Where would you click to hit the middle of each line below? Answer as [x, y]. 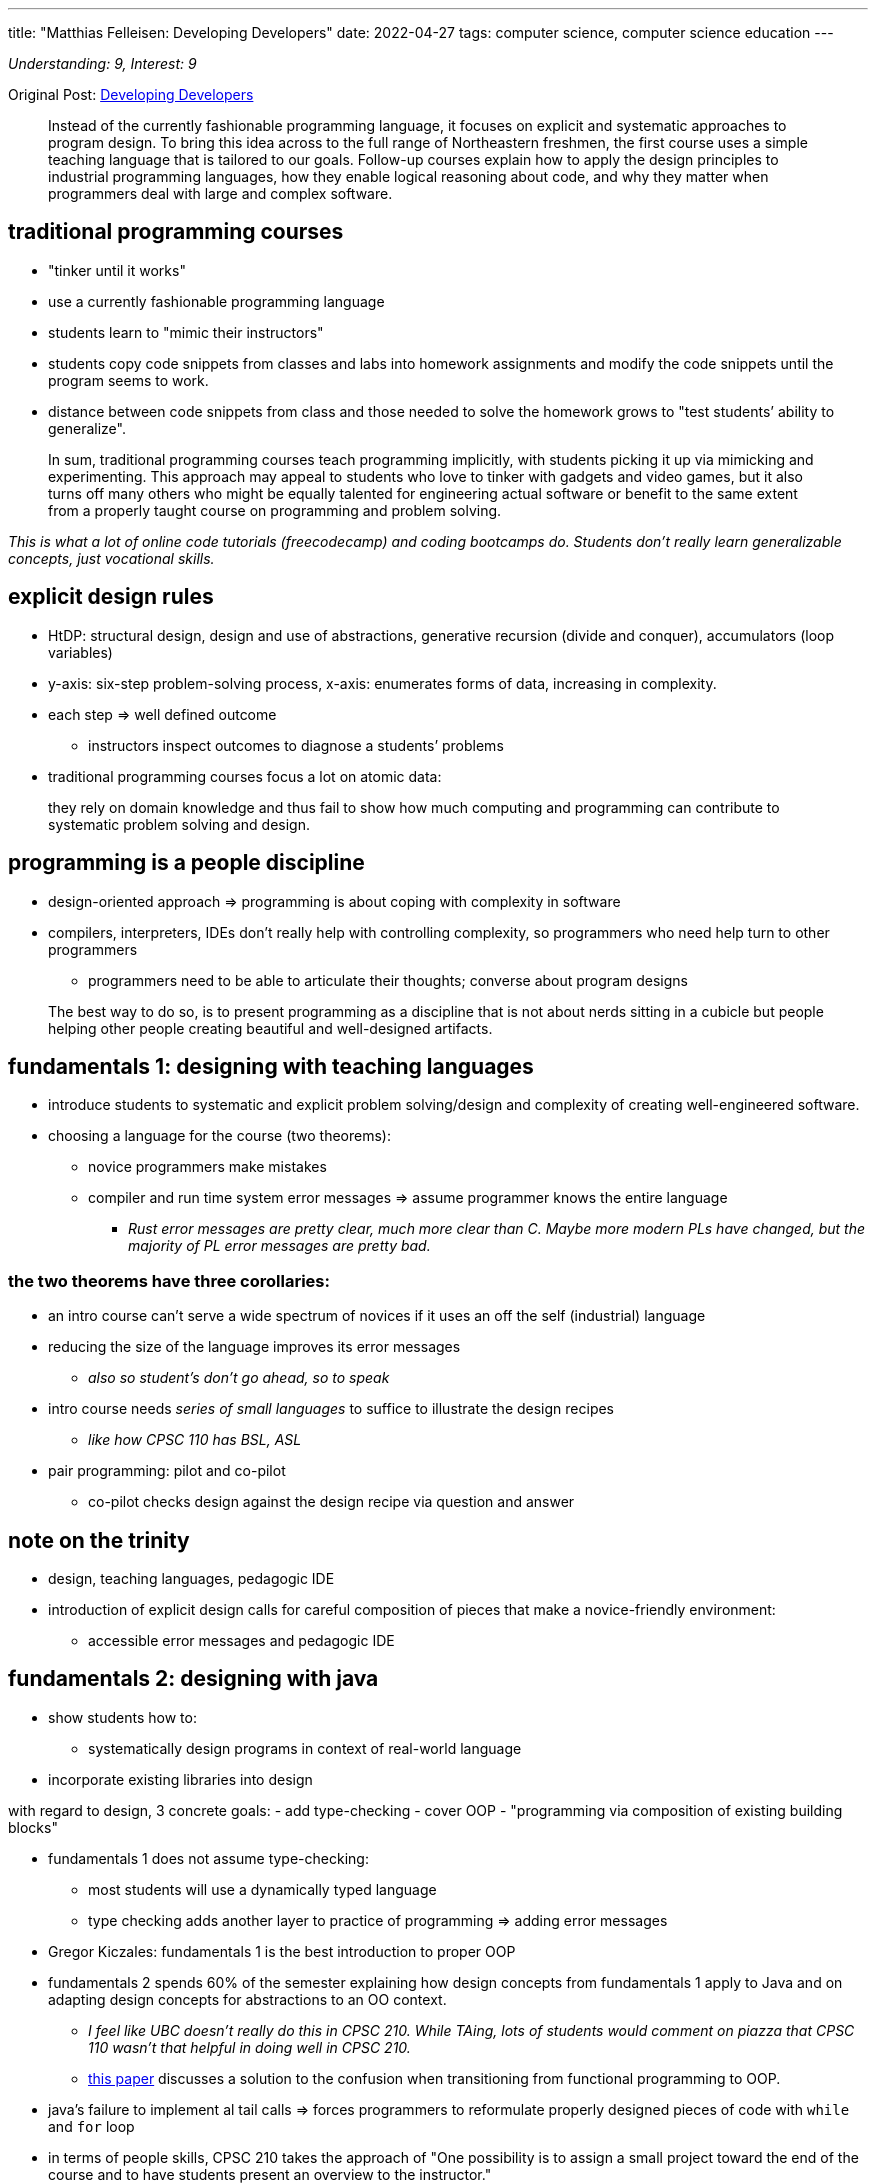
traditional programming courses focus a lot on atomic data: [245, 776]
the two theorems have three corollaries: [169, 1280]
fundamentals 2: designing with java [193, 1679]
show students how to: [122, 1717]
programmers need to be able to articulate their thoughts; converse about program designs [388, 980]
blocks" [33, 1827]
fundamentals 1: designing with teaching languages [271, 1066]
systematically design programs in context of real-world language [305, 1748]
